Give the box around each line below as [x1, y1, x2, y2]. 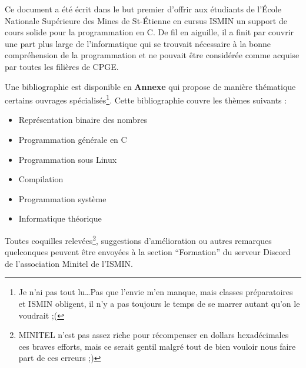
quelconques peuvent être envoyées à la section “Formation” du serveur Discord [5, 246, 291, 258]
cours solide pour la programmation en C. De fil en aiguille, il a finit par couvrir [5, 26, 294, 38]
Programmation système [18, 192, 107, 205]
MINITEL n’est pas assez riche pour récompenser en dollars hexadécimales [18, 329, 289, 341]
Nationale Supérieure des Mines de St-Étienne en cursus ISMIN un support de [5, 14, 287, 26]
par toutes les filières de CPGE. [5, 60, 119, 72]
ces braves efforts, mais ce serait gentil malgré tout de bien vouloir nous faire [18, 340, 296, 352]
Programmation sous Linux [18, 153, 117, 165]
